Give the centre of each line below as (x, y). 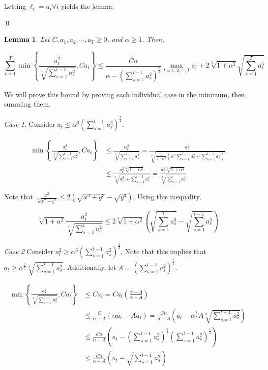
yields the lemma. (88, 6)
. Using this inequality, (167, 197)
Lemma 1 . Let (27, 39)
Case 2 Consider (29, 251)
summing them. (27, 104)
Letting (15, 6)
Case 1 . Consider (30, 124)
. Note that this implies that (164, 251)
